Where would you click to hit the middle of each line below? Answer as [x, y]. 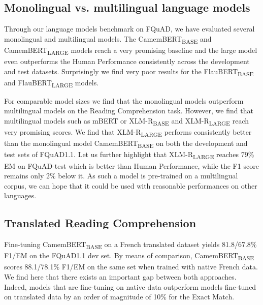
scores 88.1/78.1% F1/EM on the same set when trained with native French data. [131, 267]
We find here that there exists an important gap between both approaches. [120, 277]
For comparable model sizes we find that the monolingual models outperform [124, 100]
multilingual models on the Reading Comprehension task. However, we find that [129, 111]
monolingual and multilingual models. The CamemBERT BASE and [108, 39]
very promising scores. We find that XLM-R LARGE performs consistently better [128, 132]
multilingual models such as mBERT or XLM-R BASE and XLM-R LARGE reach [127, 121]
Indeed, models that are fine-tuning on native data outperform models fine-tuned [130, 286]
